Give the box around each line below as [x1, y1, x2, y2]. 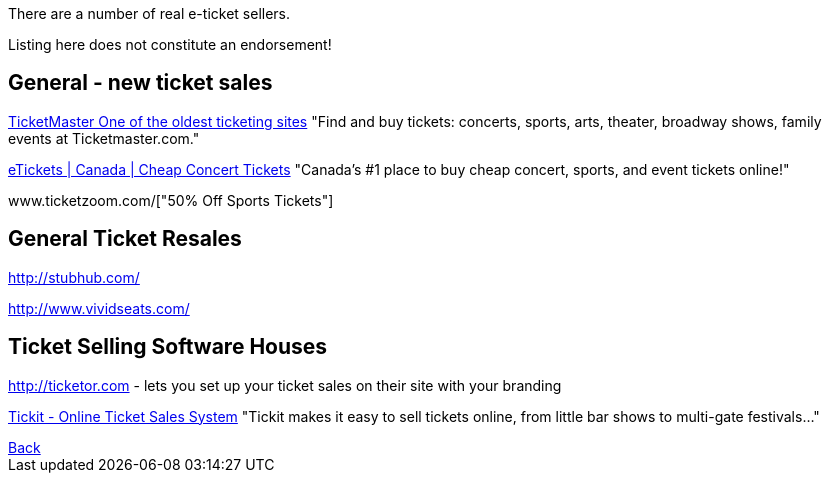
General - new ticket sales [8, 70, 273, 96]
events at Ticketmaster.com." [8, 129, 200, 147]
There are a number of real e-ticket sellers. [8, 5, 291, 22]
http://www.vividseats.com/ [8, 299, 190, 317]
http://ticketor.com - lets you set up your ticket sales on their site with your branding [8, 376, 562, 394]
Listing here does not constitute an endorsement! [8, 36, 332, 53]
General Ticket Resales [8, 226, 242, 252]
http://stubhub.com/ [8, 268, 140, 286]
